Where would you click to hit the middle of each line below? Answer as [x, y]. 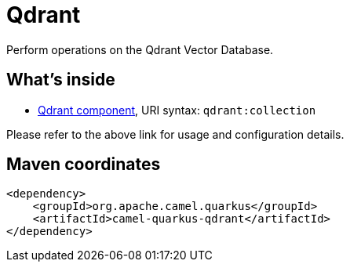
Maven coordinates [84, 165]
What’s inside [61, 80]
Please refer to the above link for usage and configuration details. [175, 134]
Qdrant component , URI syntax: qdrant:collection [177, 110]
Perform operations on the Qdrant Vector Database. [140, 49]
